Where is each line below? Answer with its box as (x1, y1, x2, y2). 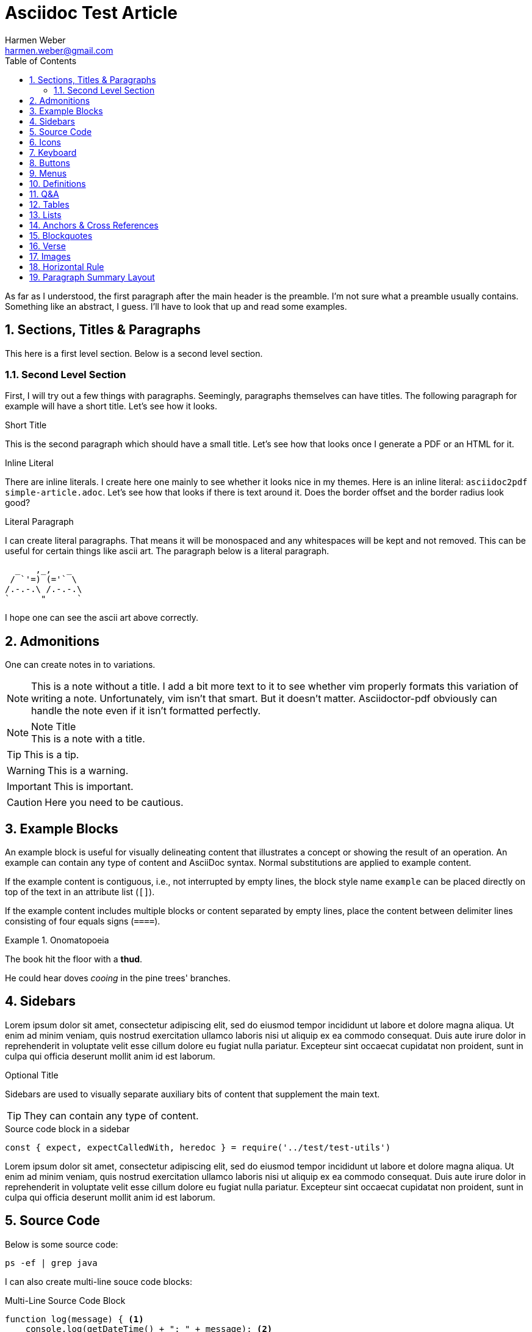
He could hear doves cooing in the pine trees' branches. (5, 973, 231, 984)
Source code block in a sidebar (5, 1123, 130, 1134)
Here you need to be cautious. (45, 796, 184, 809)
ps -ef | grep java (5, 1257, 98, 1268)
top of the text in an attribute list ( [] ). (5, 887, 155, 898)
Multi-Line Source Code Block (5, 1295, 126, 1306)
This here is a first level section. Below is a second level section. (5, 348, 263, 359)
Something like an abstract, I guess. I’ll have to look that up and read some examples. (5, 301, 347, 312)
